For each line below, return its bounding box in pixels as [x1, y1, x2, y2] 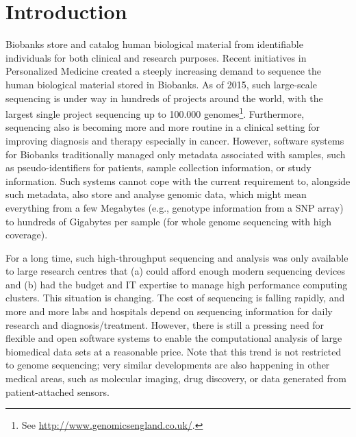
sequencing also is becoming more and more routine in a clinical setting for [5, 120, 320, 134]
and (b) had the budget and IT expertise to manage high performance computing [5, 277, 348, 291]
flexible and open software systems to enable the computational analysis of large [5, 331, 342, 345]
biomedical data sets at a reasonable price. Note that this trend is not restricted [5, 344, 342, 358]
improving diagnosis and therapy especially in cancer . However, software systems [5, 133, 344, 147]
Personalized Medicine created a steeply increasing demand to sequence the [5, 64, 322, 78]
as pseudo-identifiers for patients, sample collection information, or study [5, 160, 311, 175]
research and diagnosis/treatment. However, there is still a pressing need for [5, 317, 325, 332]
